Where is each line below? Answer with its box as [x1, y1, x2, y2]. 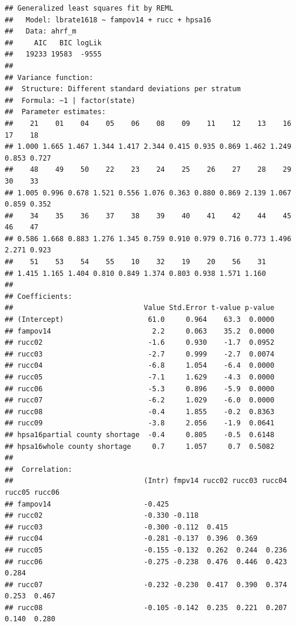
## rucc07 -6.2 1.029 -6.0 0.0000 [5, 396, 275, 405]
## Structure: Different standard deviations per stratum [5, 85, 241, 94]
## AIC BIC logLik [5, 38, 102, 47]
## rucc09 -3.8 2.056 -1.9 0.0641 [5, 419, 275, 428]
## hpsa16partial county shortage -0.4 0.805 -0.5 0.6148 [5, 430, 275, 439]
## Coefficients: [5, 292, 72, 301]
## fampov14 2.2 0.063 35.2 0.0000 [5, 327, 275, 335]
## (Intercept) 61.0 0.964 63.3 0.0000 [5, 315, 275, 324]
